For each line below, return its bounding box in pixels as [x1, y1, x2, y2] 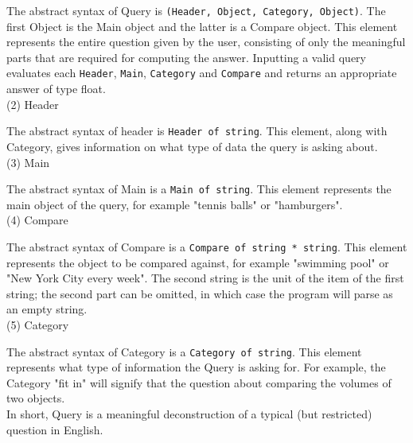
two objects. [6, 390, 65, 406]
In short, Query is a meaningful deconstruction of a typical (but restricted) [6, 406, 372, 422]
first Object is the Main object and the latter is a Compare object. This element [6, 17, 398, 34]
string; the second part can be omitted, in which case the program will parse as [6, 285, 393, 301]
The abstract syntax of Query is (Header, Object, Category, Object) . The [6, 2, 386, 18]
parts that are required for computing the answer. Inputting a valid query [6, 49, 366, 65]
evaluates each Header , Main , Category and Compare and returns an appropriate [6, 64, 397, 81]
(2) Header [6, 95, 59, 112]
